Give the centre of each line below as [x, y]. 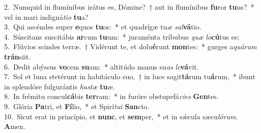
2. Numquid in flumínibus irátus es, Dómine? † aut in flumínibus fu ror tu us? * [129, 7]
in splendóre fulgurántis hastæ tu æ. [60, 86]
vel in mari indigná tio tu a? [46, 16]
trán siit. [18, 56]
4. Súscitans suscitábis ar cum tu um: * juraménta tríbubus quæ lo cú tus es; [122, 36]
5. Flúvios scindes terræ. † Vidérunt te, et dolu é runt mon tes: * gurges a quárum [130, 46]
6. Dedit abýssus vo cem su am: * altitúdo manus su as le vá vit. [101, 66]
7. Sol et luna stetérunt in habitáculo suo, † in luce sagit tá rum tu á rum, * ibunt [130, 76]
